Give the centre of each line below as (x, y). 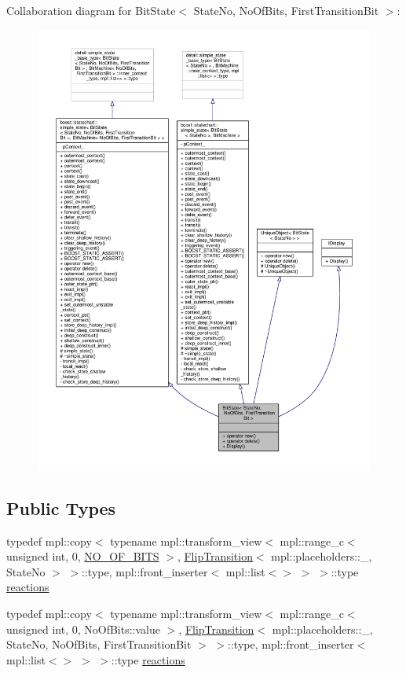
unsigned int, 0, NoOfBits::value (83, 629)
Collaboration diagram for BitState (91, 10)
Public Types (61, 508)
